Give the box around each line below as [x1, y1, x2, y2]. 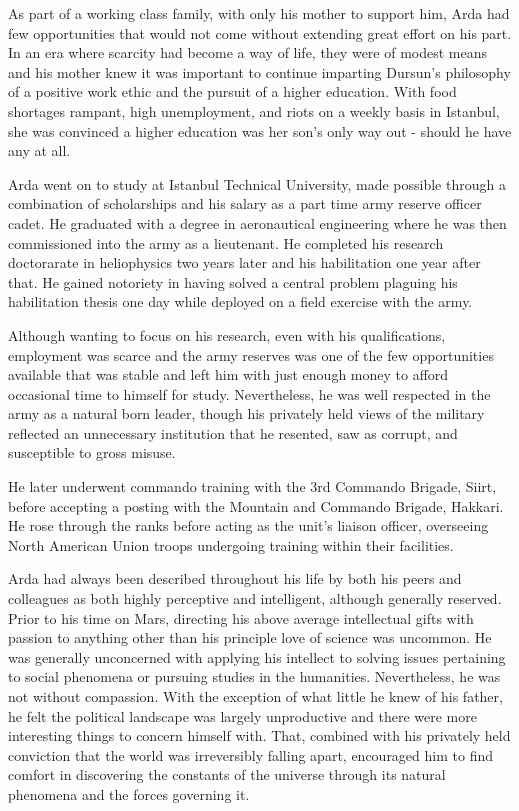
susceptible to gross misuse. [8, 442, 176, 463]
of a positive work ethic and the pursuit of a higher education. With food [8, 81, 457, 102]
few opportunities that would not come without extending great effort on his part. [8, 22, 512, 43]
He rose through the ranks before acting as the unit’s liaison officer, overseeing [8, 515, 489, 536]
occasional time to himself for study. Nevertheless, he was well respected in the [8, 383, 491, 404]
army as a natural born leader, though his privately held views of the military [8, 403, 485, 424]
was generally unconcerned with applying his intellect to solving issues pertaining [8, 646, 506, 667]
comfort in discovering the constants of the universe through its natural [8, 764, 446, 785]
